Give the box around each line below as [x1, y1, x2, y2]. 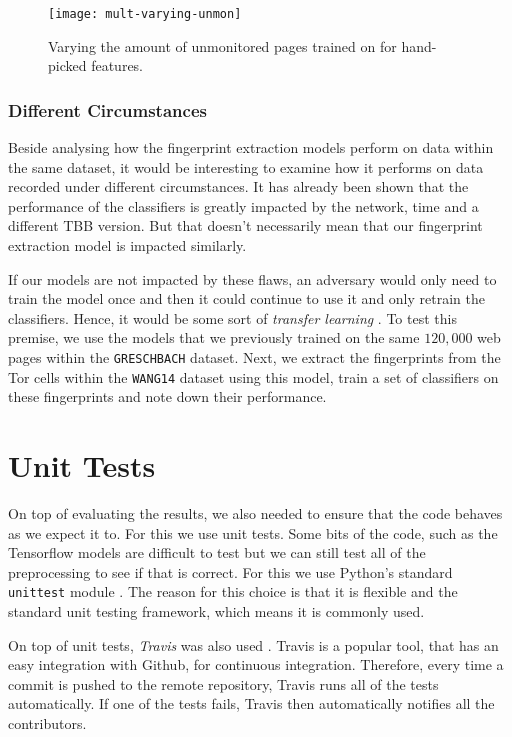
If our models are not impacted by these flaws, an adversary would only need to [8, 268, 497, 289]
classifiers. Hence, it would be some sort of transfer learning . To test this [8, 307, 457, 328]
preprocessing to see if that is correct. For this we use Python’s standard [8, 561, 453, 582]
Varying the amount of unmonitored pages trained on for [48, 35, 397, 56]
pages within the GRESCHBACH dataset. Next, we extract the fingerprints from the [8, 347, 501, 367]
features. [91, 55, 144, 76]
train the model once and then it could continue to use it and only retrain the [8, 288, 485, 309]
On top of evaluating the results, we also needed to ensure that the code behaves [8, 503, 503, 524]
